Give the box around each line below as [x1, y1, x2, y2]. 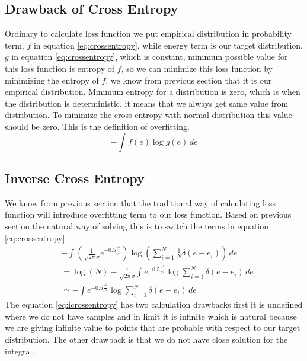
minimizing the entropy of [5, 74, 99, 86]
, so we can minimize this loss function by [121, 62, 273, 74]
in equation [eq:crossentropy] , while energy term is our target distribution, [33, 39, 303, 51]
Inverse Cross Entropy [5, 168, 145, 187]
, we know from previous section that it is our [105, 74, 272, 86]
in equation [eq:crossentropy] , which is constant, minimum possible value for [11, 50, 288, 63]
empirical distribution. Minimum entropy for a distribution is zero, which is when [5, 85, 300, 98]
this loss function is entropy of [5, 62, 115, 74]
